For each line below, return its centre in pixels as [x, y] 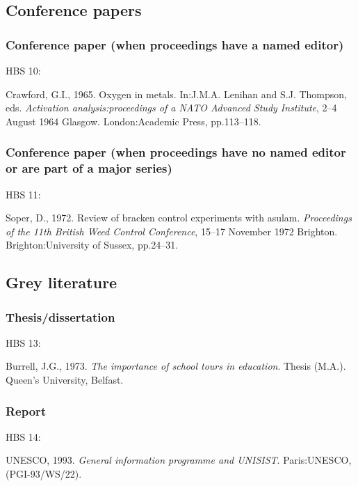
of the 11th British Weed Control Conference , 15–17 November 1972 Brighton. [172, 231]
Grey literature [62, 282]
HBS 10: [23, 70]
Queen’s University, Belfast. [65, 380]
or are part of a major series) [89, 168]
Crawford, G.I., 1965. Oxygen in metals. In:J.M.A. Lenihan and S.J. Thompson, [176, 94]
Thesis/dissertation [60, 316]
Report [26, 410]
